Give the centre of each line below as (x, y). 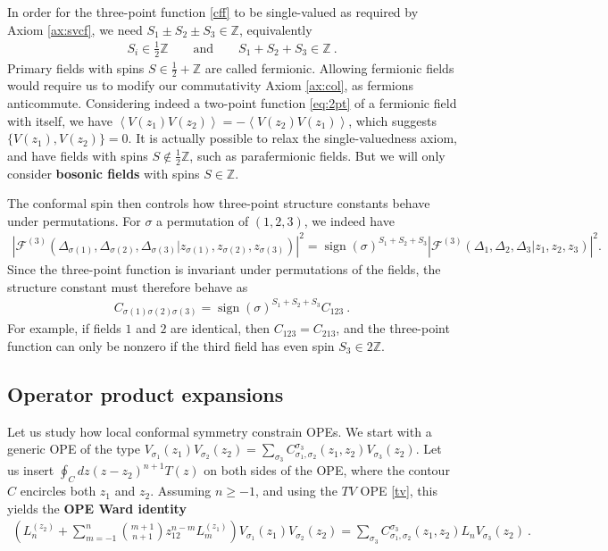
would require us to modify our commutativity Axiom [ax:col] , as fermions (211, 85)
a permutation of (203, 220)
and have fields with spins (78, 155)
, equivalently (275, 29)
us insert (31, 470)
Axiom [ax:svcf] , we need (75, 29)
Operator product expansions (146, 393)
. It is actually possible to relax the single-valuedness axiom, (292, 138)
